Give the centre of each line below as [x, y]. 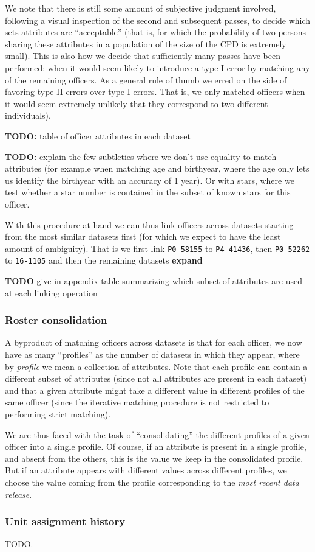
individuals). [28, 115]
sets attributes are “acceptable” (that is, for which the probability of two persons [156, 32]
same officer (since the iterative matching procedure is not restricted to [137, 402]
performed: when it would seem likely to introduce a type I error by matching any [157, 67]
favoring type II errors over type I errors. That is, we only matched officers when [155, 92]
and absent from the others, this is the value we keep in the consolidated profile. [154, 458]
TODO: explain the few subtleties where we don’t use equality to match [141, 156]
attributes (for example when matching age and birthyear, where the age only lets [157, 168]
